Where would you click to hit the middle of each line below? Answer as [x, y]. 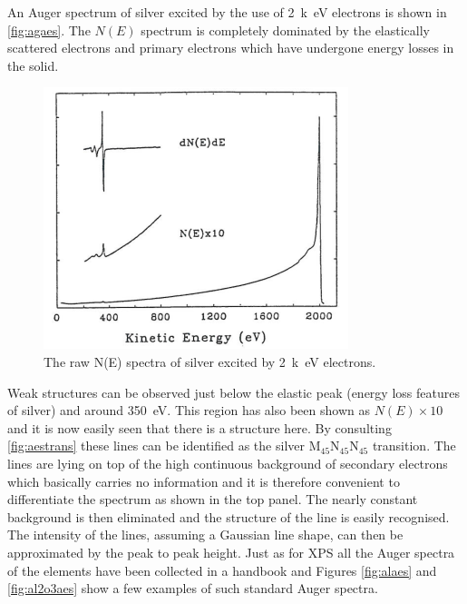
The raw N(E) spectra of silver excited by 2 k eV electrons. [210, 361]
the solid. [33, 65]
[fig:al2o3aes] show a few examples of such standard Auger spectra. [193, 588]
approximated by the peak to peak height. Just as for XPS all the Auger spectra [231, 552]
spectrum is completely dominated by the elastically [286, 30]
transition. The [414, 446]
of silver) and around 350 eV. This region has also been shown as [189, 410]
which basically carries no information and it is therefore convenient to [204, 481]
